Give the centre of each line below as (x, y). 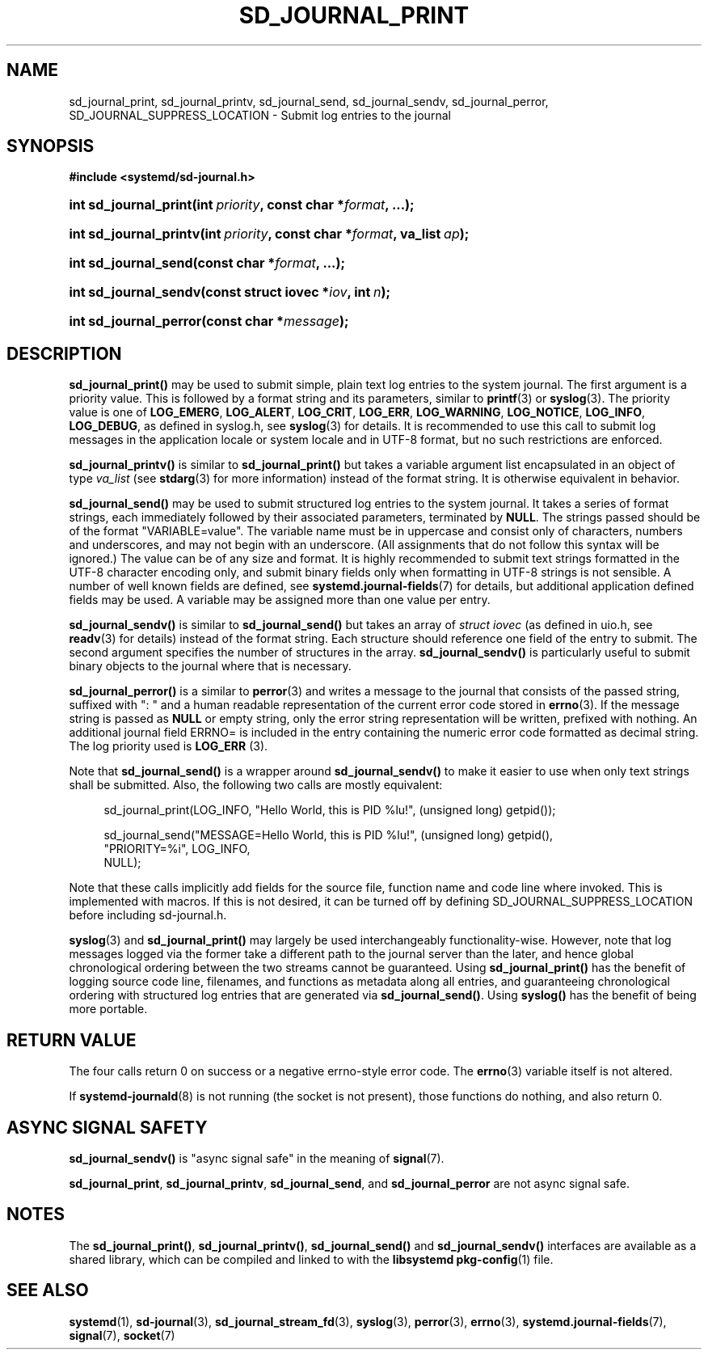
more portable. (108, 1009)
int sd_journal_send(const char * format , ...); (207, 263)
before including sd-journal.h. (148, 915)
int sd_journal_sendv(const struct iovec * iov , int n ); (230, 292)
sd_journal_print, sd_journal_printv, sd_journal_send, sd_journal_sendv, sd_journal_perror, (309, 101)
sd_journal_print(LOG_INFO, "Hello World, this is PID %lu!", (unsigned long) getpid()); (330, 810)
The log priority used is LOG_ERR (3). (169, 746)
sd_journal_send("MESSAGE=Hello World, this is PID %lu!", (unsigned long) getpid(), (329, 835)
